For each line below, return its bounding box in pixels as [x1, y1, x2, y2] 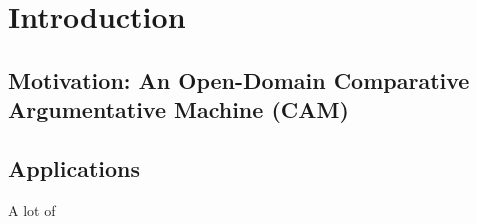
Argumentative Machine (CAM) [8, 94, 349, 125]
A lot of [8, 199, 56, 220]
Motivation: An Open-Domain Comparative [8, 64, 470, 95]
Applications [8, 152, 141, 183]
